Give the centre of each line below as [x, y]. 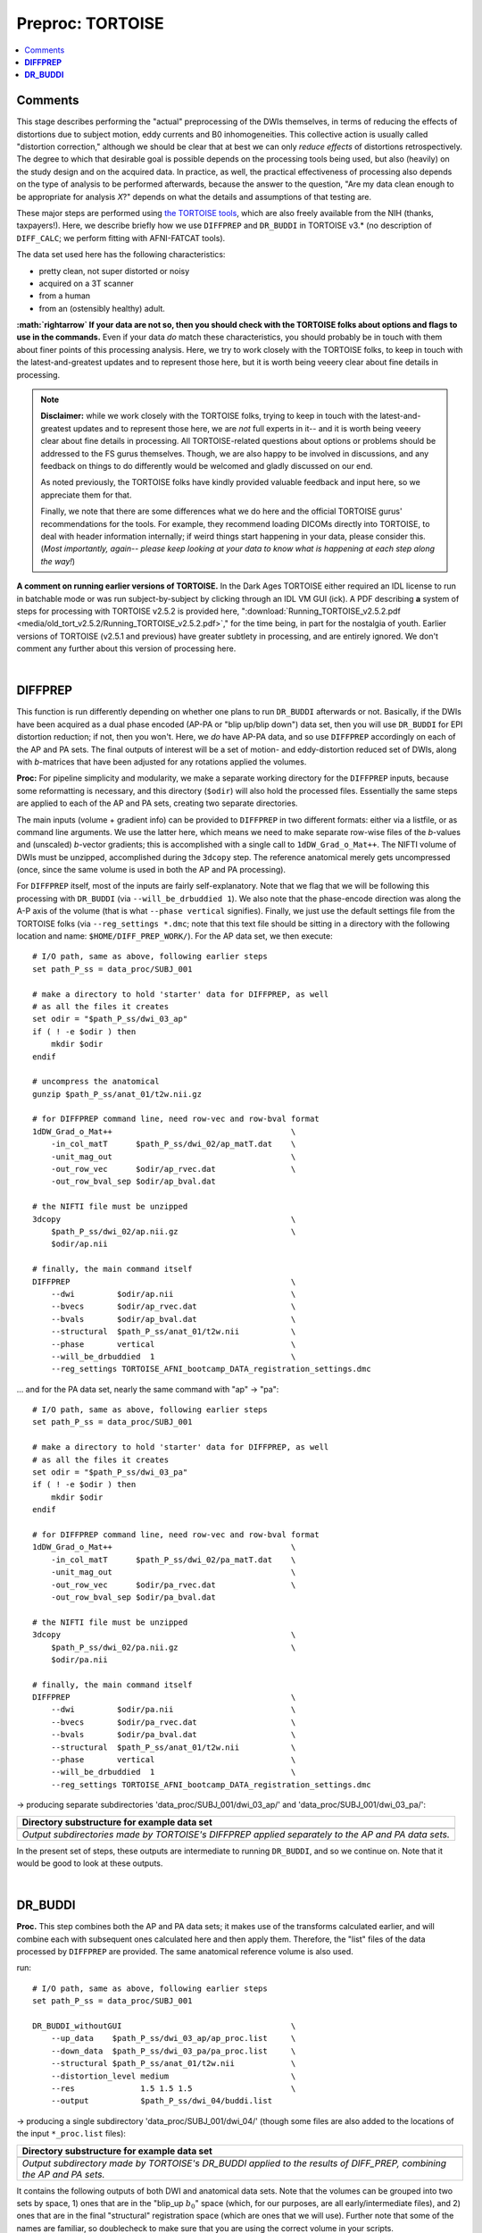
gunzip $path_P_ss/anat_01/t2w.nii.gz [117, 1094]
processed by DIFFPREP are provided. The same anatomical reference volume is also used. [185, 1952]
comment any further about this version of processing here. [126, 648]
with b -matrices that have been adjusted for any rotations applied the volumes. [162, 761]
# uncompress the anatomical [96, 1082]
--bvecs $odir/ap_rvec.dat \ [173, 1307]
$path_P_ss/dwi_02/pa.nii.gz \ [173, 1647]
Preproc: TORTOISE [90, 23]
